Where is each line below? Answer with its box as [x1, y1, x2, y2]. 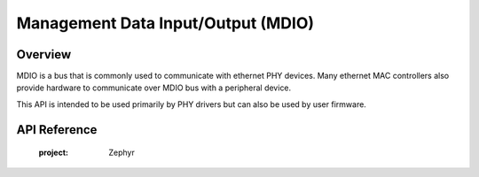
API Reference [16, 122, 98, 137]
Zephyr [108, 147, 135, 158]
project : [38, 147, 68, 158]
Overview [16, 47, 72, 62]
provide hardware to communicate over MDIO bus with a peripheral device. [16, 82, 292, 93]
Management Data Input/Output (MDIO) [16, 13, 315, 33]
